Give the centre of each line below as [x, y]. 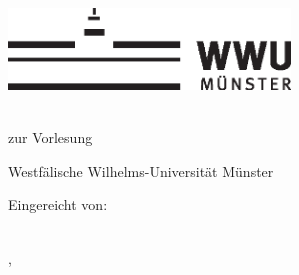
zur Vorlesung [50, 137]
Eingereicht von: [58, 204]
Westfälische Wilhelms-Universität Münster [141, 170]
